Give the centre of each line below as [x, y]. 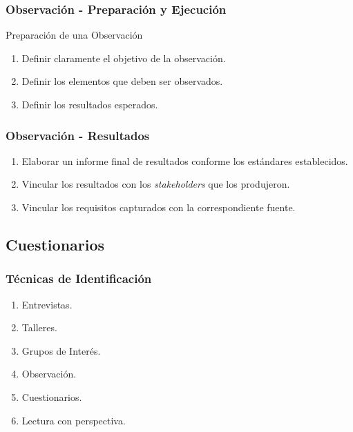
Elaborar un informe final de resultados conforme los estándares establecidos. [185, 160]
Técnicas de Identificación [79, 278]
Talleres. [39, 327]
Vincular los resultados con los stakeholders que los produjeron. [156, 184]
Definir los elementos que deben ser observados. [122, 81]
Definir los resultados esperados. [90, 104]
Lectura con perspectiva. [74, 420]
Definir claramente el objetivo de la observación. [124, 58]
